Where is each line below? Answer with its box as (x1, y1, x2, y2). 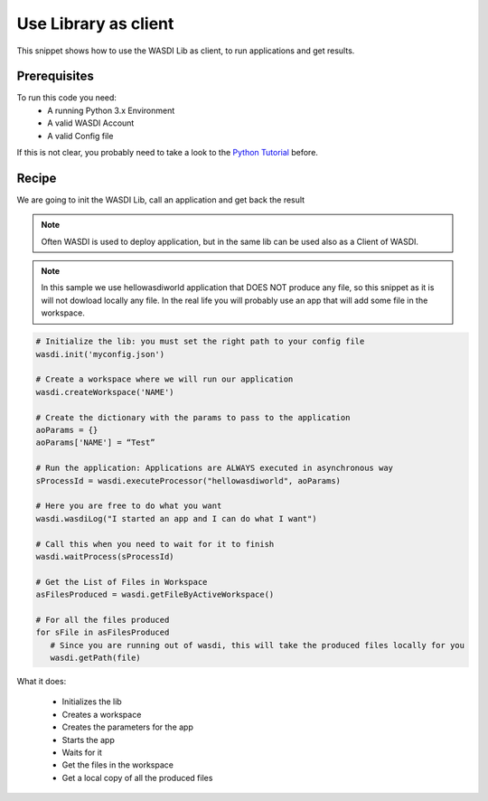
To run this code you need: (16, 92, 117, 103)
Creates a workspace (61, 709, 142, 720)
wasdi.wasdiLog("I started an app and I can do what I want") (35, 514, 317, 523)
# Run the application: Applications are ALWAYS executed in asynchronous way (35, 463, 393, 474)
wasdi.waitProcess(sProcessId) (35, 551, 175, 561)
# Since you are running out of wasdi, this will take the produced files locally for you (50, 640, 465, 650)
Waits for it (61, 747, 103, 758)
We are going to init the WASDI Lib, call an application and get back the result (16, 194, 305, 205)
